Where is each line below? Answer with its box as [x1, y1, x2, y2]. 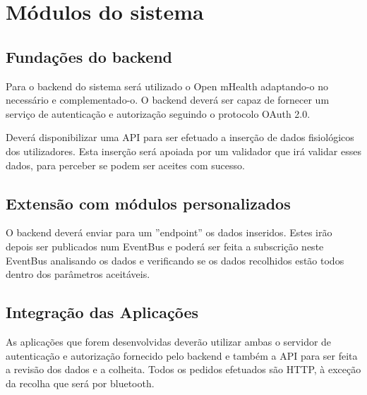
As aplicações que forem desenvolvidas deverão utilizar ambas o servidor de [6, 334, 332, 348]
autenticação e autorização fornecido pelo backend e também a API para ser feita [6, 348, 358, 363]
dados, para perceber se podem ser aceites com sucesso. [6, 157, 245, 172]
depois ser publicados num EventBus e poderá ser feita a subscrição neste [6, 238, 324, 253]
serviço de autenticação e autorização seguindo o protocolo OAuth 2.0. [6, 106, 311, 121]
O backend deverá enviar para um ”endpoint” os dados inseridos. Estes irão [6, 225, 332, 240]
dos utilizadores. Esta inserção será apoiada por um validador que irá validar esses [6, 143, 361, 158]
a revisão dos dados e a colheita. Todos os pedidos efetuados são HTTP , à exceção [6, 362, 361, 377]
